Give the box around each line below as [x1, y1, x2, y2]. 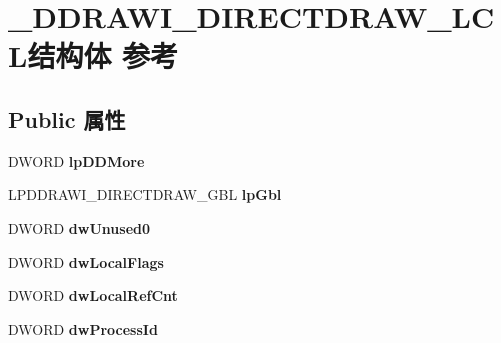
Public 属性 [8, 103, 126, 134]
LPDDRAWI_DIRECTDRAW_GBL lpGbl [8, 184, 282, 205]
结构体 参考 [27, 35, 179, 76]
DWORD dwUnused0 [8, 217, 151, 238]
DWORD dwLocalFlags [8, 251, 164, 272]
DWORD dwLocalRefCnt [8, 285, 178, 306]
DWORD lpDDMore [8, 150, 145, 171]
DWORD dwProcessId [8, 318, 158, 339]
